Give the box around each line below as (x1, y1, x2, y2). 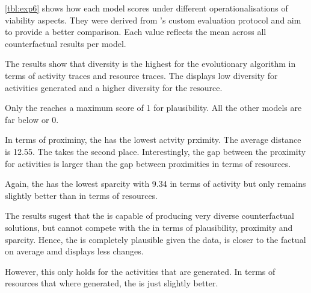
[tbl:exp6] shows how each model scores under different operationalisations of (5, 2, 288, 14)
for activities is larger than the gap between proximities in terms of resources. (5, 157, 291, 169)
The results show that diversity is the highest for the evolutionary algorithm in (5, 57, 296, 70)
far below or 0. (5, 113, 59, 125)
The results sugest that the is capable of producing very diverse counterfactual (5, 209, 294, 222)
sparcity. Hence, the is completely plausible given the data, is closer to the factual (5, 233, 306, 245)
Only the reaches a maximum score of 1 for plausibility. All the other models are (5, 101, 302, 114)
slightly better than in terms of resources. (5, 189, 158, 201)
